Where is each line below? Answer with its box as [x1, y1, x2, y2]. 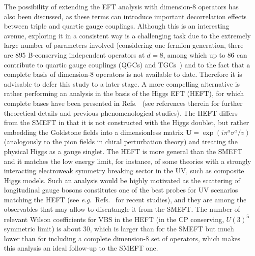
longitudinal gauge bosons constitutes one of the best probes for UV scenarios [4, 185, 238, 195]
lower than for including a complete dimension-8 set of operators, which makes [4, 233, 241, 243]
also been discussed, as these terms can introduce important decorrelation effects [4, 11, 247, 21]
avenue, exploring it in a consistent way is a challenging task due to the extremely [4, 30, 251, 40]
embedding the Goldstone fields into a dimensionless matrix [4, 127, 184, 137]
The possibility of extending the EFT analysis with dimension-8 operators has [4, 1, 239, 11]
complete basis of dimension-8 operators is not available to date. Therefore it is [4, 69, 242, 79]
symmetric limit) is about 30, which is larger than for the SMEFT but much [4, 224, 234, 234]
